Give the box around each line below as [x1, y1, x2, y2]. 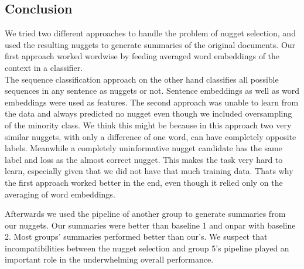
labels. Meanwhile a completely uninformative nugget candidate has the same [5, 142, 282, 154]
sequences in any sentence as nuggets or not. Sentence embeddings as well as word [5, 84, 300, 97]
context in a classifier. [5, 61, 83, 73]
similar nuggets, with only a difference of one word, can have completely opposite [5, 130, 296, 142]
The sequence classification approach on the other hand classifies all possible [5, 73, 279, 85]
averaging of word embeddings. [5, 188, 115, 200]
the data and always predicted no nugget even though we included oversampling [5, 107, 292, 120]
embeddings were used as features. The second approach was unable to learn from [5, 96, 299, 108]
